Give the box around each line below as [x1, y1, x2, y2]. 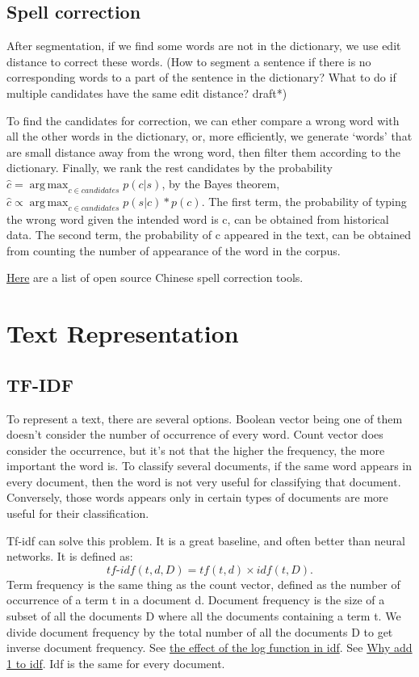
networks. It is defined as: [6, 548, 133, 565]
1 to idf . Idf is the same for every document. [6, 654, 225, 671]
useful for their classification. [6, 505, 149, 522]
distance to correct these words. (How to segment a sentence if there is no [6, 53, 371, 69]
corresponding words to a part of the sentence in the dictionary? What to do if [6, 69, 396, 86]
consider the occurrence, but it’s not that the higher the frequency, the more [6, 441, 385, 458]
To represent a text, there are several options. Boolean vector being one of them [6, 410, 403, 427]
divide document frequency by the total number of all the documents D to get [6, 623, 393, 640]
